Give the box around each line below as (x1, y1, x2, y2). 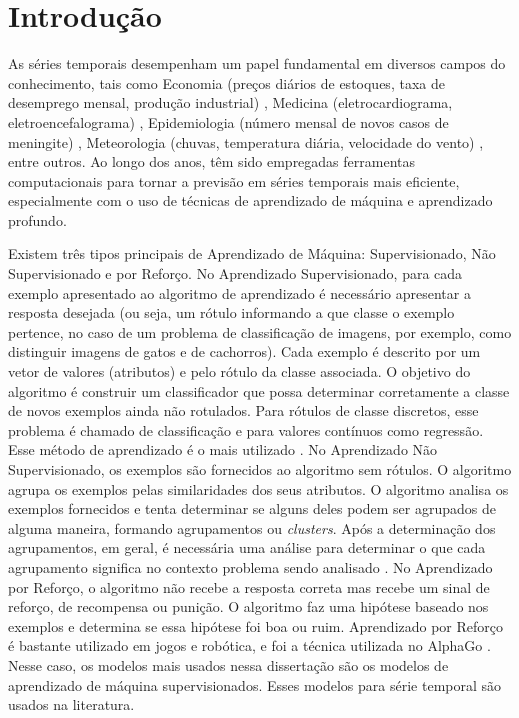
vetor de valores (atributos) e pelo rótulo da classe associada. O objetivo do (8, 361, 471, 382)
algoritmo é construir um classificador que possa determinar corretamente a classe (8, 380, 510, 401)
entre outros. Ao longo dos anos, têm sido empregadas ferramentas (8, 151, 416, 172)
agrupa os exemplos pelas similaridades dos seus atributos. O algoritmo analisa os (8, 478, 509, 499)
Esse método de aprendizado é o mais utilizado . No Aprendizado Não (8, 439, 438, 460)
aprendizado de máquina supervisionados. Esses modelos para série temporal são (8, 674, 502, 695)
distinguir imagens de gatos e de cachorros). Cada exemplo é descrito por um (8, 341, 481, 362)
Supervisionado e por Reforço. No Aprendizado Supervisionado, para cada (8, 263, 463, 284)
